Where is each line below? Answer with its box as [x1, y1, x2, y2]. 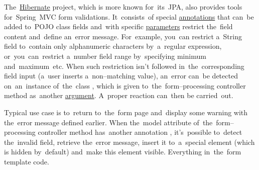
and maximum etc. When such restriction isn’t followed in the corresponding [4, 60, 244, 71]
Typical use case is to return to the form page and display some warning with [4, 107, 248, 117]
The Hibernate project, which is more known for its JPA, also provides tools [4, 2, 242, 12]
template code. [4, 156, 49, 166]
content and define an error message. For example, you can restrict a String [4, 31, 242, 41]
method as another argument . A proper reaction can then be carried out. [4, 90, 233, 101]
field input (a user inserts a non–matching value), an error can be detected [4, 70, 238, 81]
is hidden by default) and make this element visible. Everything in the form [4, 146, 241, 157]
